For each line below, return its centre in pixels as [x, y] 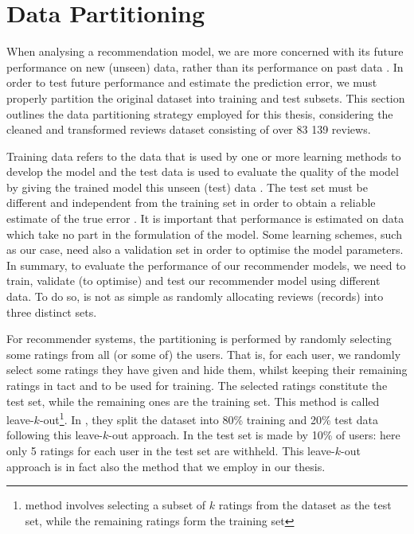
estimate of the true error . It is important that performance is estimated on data [205, 218]
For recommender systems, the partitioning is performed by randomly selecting [199, 339]
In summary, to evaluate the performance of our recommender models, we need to [206, 265]
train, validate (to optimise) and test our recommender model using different [193, 281]
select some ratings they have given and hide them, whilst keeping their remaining [207, 370]
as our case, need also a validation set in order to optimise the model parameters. [205, 249]
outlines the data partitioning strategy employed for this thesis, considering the [200, 113]
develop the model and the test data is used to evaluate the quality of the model [203, 172]
